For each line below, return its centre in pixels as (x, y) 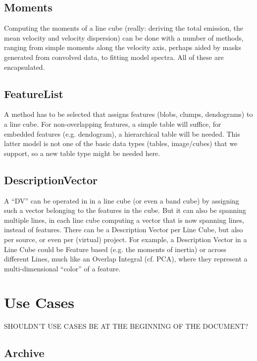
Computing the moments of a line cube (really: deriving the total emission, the (124, 28)
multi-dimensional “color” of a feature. (62, 268)
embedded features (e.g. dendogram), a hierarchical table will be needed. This (122, 133)
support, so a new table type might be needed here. (82, 153)
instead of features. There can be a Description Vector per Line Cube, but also (124, 230)
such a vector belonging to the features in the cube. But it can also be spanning (125, 210)
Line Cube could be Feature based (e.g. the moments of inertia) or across (115, 249)
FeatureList (34, 93)
